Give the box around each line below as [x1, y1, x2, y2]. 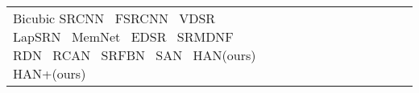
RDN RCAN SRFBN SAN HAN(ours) [13, 46, 256, 64]
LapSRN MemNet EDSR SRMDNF [13, 27, 234, 46]
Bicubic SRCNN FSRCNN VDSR [13, 9, 216, 27]
